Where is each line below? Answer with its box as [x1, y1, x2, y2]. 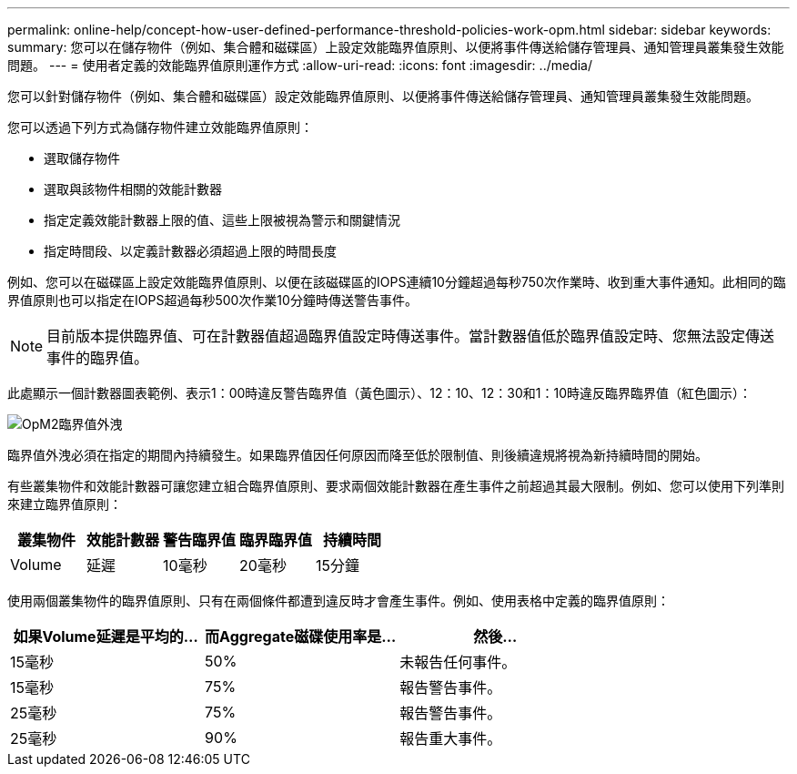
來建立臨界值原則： [7, 496, 122, 512]
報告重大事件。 [399, 729, 502, 748]
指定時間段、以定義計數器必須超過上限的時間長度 [44, 243, 337, 259]
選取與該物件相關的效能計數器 [44, 181, 222, 197]
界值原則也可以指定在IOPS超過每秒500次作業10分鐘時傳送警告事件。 [7, 292, 418, 308]
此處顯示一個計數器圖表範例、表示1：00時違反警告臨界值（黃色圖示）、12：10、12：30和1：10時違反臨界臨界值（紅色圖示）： [7, 385, 752, 401]
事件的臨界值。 [46, 349, 149, 367]
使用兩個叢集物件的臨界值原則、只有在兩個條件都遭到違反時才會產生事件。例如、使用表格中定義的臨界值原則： [7, 593, 670, 608]
